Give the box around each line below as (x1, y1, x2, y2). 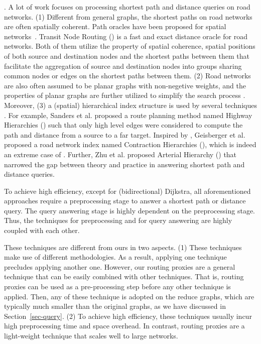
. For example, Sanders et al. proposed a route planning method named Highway (4, 109, 252, 120)
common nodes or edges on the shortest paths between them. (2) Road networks (4, 70, 251, 81)
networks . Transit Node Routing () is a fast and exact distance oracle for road (4, 31, 247, 41)
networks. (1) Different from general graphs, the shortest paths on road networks (4, 11, 252, 22)
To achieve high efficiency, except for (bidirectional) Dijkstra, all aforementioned (4, 185, 251, 196)
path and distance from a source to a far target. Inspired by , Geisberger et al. (4, 129, 245, 140)
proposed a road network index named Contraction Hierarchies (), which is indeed (4, 139, 256, 150)
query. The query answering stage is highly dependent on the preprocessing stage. (4, 205, 255, 215)
